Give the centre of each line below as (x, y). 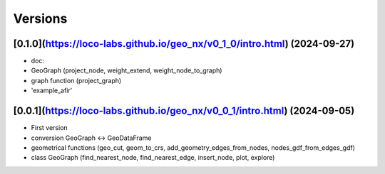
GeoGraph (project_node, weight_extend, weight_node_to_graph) (127, 70)
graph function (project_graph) (76, 80)
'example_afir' (52, 91)
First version (49, 128)
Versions (40, 18)
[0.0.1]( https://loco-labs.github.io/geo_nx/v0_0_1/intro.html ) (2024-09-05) (184, 111)
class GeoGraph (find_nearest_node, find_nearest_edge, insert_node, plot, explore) (153, 158)
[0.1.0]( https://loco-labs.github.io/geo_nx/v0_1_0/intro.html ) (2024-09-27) (184, 44)
